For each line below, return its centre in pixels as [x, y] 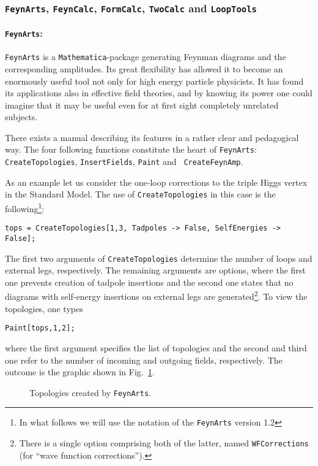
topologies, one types [44, 308]
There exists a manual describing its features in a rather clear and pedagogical [152, 137]
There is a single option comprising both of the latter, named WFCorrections [164, 443]
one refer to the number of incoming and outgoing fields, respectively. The [144, 360]
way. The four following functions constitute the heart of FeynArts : [131, 149]
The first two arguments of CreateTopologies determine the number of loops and [159, 258]
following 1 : [25, 208]
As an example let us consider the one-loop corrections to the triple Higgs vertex [156, 182]
